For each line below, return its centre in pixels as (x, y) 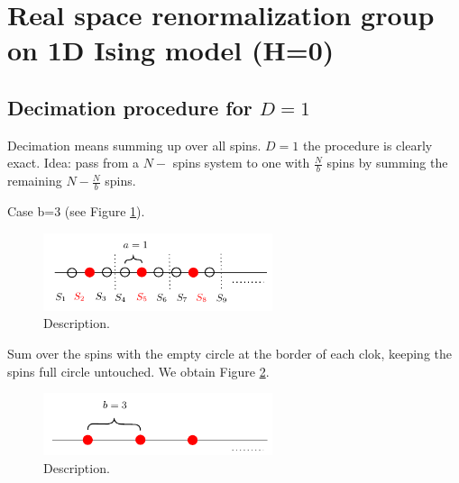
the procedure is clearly (367, 145)
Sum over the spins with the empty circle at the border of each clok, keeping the (229, 353)
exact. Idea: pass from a (73, 163)
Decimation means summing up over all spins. (134, 145)
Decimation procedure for (130, 107)
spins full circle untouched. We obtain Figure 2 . (138, 371)
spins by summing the (387, 163)
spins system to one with (241, 163)
